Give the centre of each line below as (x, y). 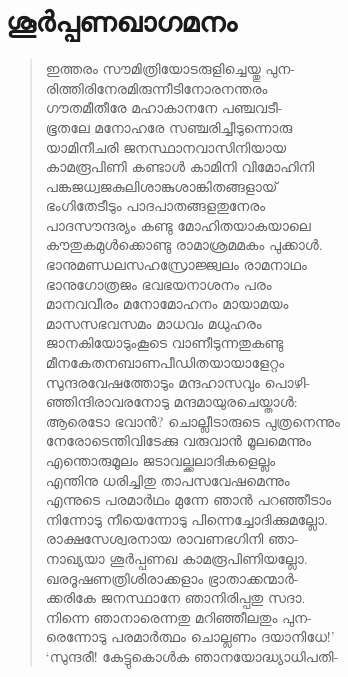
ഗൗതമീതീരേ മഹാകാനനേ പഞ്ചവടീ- (164, 107)
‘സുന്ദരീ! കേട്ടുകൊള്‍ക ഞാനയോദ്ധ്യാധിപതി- (192, 655)
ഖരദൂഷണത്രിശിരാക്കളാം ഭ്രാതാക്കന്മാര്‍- (172, 577)
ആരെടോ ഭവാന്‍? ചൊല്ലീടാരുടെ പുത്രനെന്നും (192, 420)
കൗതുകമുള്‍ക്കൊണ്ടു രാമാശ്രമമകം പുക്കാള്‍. (184, 244)
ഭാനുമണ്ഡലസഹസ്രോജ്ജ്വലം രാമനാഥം (176, 264)
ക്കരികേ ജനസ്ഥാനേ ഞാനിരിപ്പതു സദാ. (175, 597)
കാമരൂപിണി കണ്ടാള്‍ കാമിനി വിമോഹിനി (180, 166)
